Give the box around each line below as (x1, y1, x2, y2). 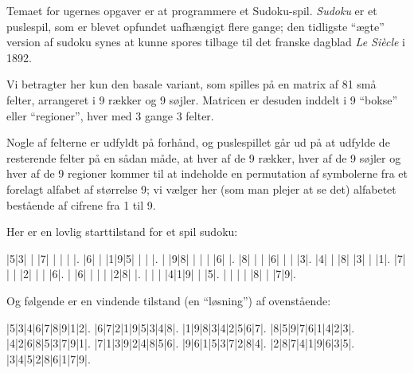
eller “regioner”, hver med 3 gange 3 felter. (6, 107, 214, 124)
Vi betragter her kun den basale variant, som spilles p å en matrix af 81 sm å (6, 76, 377, 92)
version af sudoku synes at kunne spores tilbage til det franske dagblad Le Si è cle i (6, 33, 406, 50)
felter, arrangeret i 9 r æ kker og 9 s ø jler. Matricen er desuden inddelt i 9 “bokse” (6, 91, 397, 108)
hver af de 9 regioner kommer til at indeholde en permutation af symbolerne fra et (6, 165, 408, 182)
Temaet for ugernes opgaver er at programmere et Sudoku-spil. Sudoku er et (6, 2, 377, 18)
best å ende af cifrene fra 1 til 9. (6, 196, 156, 213)
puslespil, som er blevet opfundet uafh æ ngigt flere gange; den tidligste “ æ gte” (6, 18, 385, 34)
